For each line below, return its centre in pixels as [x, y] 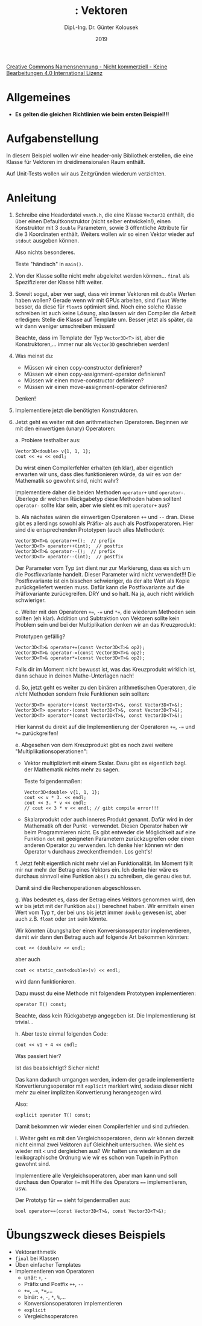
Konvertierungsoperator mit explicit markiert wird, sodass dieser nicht [104, 1086]
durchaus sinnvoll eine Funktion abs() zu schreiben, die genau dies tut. [103, 876]
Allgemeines [39, 98]
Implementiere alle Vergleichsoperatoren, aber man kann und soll [96, 1175]
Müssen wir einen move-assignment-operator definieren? [96, 387]
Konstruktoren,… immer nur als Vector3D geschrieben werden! [92, 344]
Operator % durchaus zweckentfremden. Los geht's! [88, 851]
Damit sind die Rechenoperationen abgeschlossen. [78, 887]
